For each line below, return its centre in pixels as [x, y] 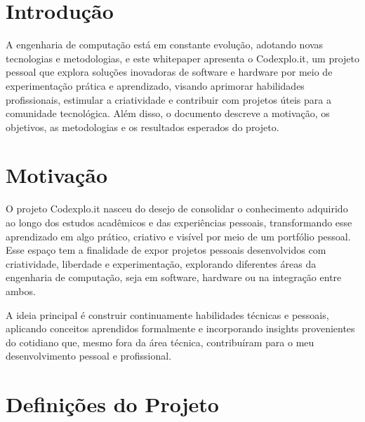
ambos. [21, 291]
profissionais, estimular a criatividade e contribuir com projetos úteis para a [168, 99]
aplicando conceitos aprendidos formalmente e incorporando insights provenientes [180, 328]
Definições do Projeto [112, 404]
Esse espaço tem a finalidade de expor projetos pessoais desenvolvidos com [166, 250]
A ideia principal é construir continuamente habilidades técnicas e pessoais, [167, 314]
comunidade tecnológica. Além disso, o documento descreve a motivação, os [168, 113]
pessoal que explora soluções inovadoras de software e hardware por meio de [169, 72]
